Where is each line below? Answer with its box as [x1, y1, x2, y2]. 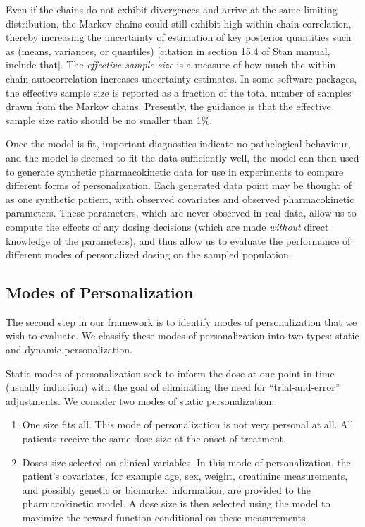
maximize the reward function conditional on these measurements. [22, 510, 309, 525]
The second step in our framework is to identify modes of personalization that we [6, 314, 357, 329]
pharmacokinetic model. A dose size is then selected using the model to [22, 496, 330, 511]
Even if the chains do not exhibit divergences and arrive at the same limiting [6, 2, 338, 16]
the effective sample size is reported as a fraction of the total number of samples [6, 85, 352, 99]
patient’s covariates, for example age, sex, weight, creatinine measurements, [22, 468, 348, 483]
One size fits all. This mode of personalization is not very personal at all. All [22, 417, 354, 432]
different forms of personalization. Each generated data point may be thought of [6, 178, 352, 193]
